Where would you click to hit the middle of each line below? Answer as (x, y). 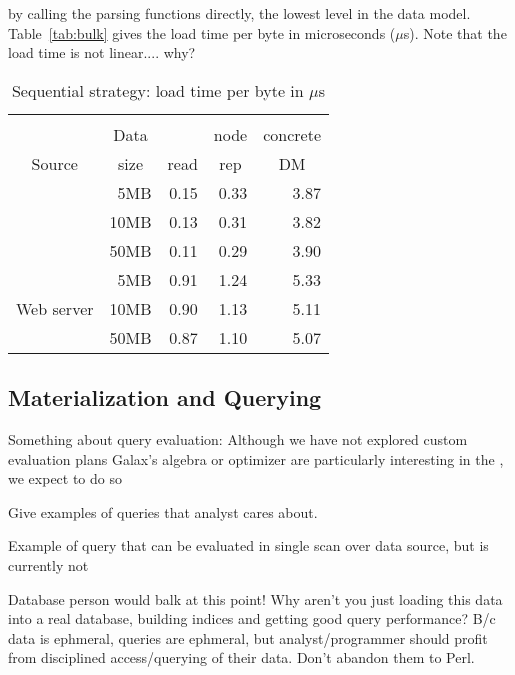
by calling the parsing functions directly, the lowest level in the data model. (239, 13)
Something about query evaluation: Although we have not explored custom (238, 438)
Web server (55, 308)
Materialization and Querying (165, 397)
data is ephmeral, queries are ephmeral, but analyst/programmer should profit (248, 637)
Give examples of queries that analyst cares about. (163, 511)
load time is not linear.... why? (102, 52)
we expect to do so (65, 478)
